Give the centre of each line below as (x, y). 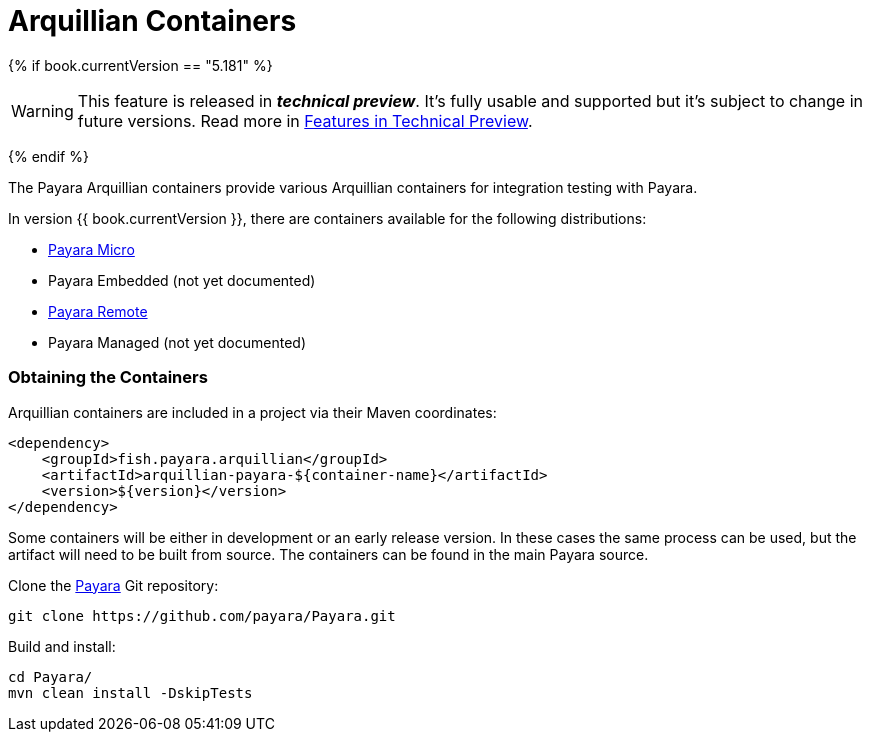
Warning (42, 110)
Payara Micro (91, 249)
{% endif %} (48, 156)
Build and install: (62, 646)
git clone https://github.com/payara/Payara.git (202, 615)
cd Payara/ (50, 676)
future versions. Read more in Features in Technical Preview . (305, 120)
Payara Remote (98, 311)
